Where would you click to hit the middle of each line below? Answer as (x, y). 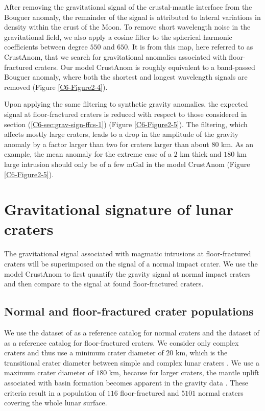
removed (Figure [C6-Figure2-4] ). (56, 87)
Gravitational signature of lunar (119, 209)
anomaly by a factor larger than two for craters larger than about (107, 144)
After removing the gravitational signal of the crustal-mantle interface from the (128, 7)
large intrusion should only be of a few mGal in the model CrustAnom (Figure (127, 164)
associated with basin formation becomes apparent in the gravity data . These (126, 382)
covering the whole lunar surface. (56, 403)
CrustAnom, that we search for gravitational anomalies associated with (115, 56)
